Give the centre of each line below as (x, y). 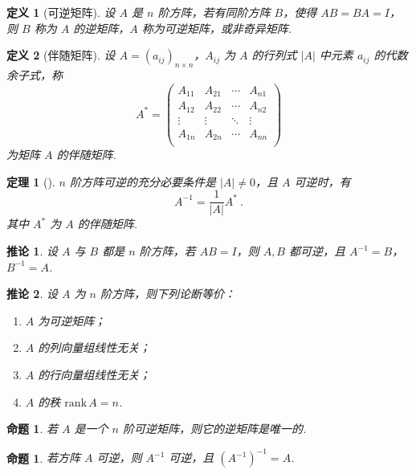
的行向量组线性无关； (94, 374)
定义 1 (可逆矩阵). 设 (61, 12)
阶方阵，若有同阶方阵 (214, 12)
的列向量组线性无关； (94, 347)
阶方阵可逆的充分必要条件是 (143, 181)
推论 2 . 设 (32, 294)
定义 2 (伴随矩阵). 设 (61, 55)
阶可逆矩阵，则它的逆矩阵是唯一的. (214, 429)
